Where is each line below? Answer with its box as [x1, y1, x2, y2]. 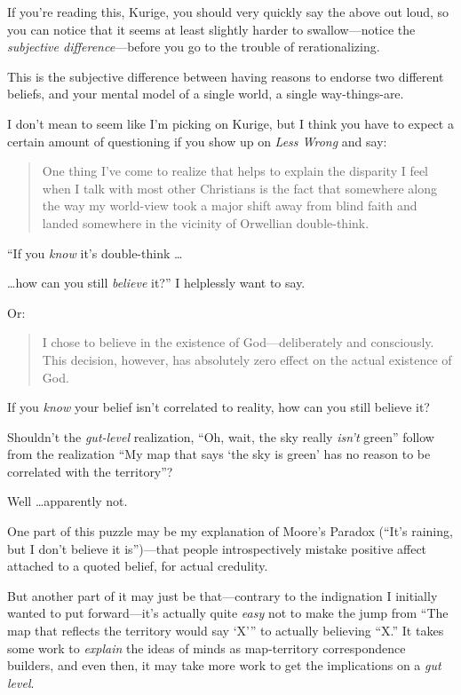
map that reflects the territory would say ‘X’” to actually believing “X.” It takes [7, 621, 444, 640]
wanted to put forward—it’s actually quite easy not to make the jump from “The [7, 604, 449, 622]
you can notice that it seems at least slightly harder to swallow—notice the [7, 20, 416, 38]
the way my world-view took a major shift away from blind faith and [42, 196, 417, 215]
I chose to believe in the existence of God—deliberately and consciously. [42, 333, 434, 351]
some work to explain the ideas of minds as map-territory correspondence [7, 638, 406, 657]
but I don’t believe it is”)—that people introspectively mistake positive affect [7, 539, 427, 557]
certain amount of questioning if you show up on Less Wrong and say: [7, 131, 387, 150]
